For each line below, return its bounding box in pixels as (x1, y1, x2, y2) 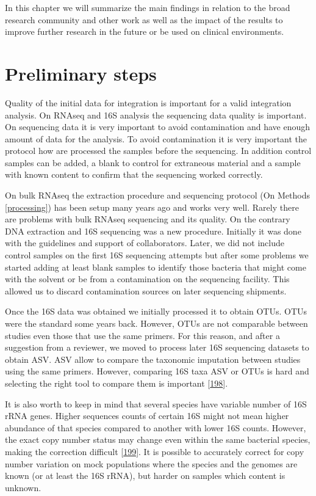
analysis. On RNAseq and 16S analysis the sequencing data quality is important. (5, 108, 307, 121)
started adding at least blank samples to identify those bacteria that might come (5, 260, 306, 273)
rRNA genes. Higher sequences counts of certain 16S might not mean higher (5, 409, 289, 422)
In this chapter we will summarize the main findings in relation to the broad (5, 1, 290, 13)
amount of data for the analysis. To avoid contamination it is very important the (5, 132, 307, 145)
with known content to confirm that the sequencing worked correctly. (5, 168, 263, 181)
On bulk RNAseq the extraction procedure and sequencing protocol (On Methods (5, 189, 310, 202)
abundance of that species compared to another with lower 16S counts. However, (5, 421, 306, 434)
